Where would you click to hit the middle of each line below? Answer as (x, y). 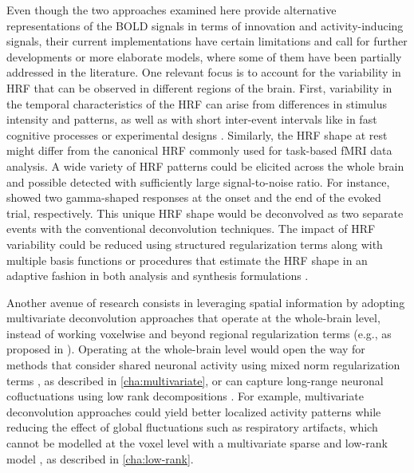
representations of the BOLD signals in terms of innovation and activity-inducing (205, 25)
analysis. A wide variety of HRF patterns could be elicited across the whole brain (205, 166)
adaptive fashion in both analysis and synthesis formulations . (158, 276)
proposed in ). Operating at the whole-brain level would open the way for (186, 349)
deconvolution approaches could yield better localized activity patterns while (194, 411)
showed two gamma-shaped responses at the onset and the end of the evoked (194, 197)
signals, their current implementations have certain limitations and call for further (207, 41)
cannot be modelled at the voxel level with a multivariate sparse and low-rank (197, 443)
